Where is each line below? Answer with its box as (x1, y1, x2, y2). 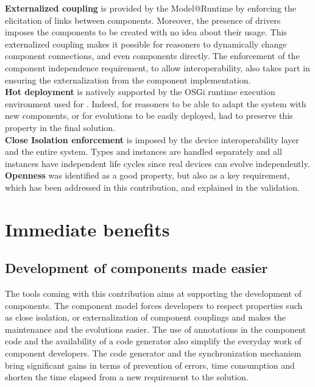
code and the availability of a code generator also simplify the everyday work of (5, 335, 302, 347)
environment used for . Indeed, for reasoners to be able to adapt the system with (5, 97, 306, 110)
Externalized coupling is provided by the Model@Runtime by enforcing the (5, 2, 297, 14)
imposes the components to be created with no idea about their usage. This (5, 26, 287, 38)
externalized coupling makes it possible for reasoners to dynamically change (5, 37, 287, 50)
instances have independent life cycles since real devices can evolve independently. (5, 157, 310, 169)
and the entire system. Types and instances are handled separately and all (5, 145, 282, 158)
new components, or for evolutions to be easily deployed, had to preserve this (5, 109, 293, 122)
